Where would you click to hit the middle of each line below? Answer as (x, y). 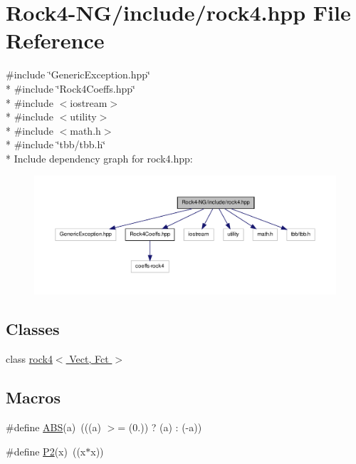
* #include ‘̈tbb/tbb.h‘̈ (56, 144)
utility (83, 117)
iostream (89, 102)
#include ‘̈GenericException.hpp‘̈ (78, 74)
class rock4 (29, 359)
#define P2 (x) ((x (46, 451)
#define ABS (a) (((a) (53, 427)
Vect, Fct (89, 359)
